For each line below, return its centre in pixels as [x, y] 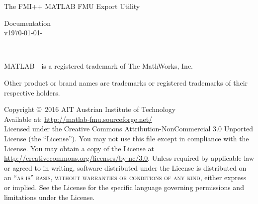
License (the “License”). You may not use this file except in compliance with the [127, 138]
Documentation [27, 23]
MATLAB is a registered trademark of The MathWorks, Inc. [98, 66]
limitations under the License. [49, 197]
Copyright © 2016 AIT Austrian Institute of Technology [90, 109]
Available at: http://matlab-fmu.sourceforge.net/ [78, 119]
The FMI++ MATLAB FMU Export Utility [72, 6]
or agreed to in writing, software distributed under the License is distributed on [125, 167]
